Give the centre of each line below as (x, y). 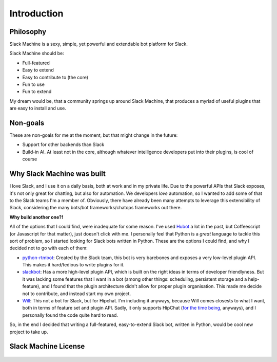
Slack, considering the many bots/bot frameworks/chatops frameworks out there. (96, 208)
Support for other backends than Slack (63, 144)
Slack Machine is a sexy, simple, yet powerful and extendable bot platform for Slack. (99, 44)
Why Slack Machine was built (58, 174)
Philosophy (28, 32)
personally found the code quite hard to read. (70, 315)
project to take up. (29, 332)
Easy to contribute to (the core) (55, 77)
